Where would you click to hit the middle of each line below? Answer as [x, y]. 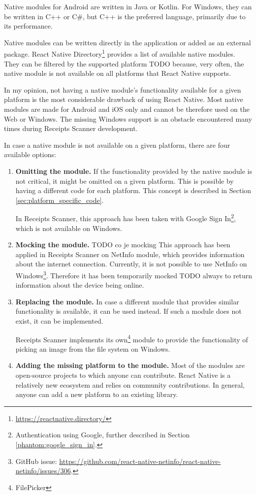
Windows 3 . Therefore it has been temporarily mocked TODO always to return [134, 274]
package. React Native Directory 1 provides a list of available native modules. [120, 53]
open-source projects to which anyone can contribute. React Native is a [123, 375]
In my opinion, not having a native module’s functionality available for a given [123, 89]
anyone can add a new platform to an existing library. [97, 394]
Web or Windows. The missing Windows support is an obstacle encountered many [128, 118]
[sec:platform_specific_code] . [60, 200]
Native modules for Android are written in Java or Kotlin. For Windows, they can [128, 6]
